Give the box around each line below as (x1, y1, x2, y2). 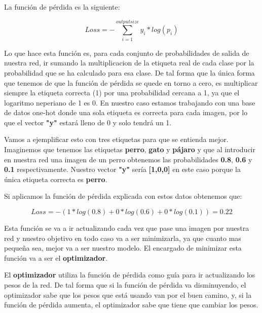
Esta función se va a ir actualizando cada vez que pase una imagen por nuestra (4, 223, 249, 233)
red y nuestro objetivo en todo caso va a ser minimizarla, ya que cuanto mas (4, 232, 241, 243)
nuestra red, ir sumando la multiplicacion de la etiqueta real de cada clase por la (4, 57, 254, 68)
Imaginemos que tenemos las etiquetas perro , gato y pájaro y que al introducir (4, 144, 255, 155)
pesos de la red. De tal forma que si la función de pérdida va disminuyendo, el (4, 280, 246, 290)
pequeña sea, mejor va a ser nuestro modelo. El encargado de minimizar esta (4, 242, 242, 253)
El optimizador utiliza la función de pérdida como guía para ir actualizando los (4, 269, 255, 280)
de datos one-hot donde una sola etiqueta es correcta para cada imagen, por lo (4, 107, 248, 118)
